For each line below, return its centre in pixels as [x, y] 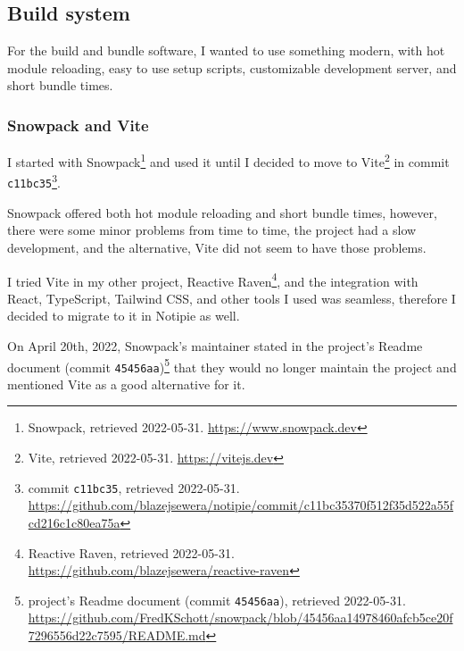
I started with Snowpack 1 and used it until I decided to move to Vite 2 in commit [228, 160]
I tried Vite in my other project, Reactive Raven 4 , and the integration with [213, 280]
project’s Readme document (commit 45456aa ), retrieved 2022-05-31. [217, 600]
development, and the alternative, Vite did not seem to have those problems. [217, 247]
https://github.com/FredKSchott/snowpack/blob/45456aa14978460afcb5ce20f [240, 618]
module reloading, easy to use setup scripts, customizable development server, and [232, 67]
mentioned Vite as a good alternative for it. [126, 384]
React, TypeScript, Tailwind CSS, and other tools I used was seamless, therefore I [232, 298]
